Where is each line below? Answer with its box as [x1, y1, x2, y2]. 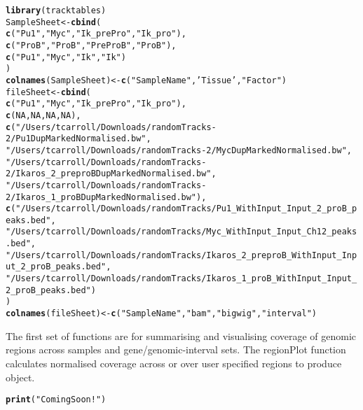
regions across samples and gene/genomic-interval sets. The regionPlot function [6, 342, 346, 357]
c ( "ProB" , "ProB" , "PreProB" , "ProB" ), [6, 40, 177, 50]
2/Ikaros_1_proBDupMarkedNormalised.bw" [6, 192, 197, 202]
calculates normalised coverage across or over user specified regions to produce [6, 355, 342, 370]
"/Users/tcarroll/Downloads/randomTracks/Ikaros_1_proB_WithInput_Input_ [6, 274, 357, 284]
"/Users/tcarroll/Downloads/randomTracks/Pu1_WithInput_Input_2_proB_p [15, 204, 357, 214]
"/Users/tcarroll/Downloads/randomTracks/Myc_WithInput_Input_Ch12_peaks [6, 227, 357, 237]
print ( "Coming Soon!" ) [6, 395, 107, 405]
